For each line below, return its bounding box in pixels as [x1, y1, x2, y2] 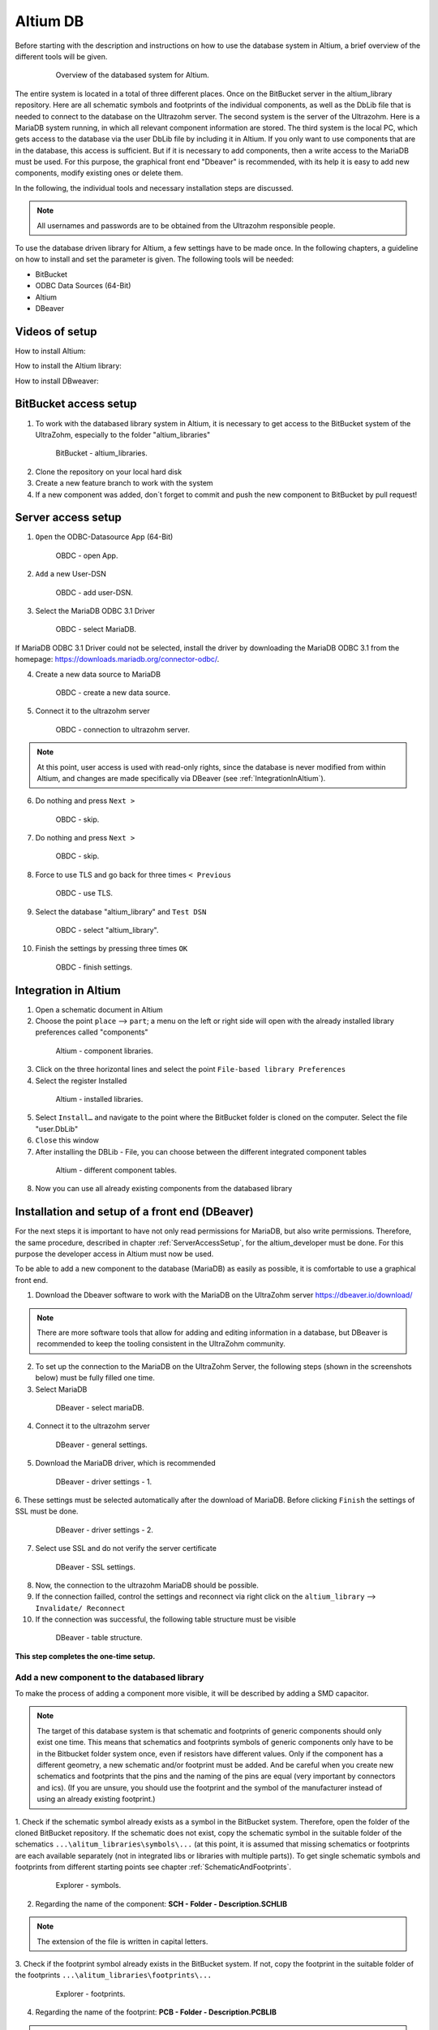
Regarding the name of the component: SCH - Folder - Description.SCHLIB [35, 1898, 288, 1908]
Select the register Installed [35, 1076, 127, 1086]
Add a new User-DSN [35, 569, 107, 579]
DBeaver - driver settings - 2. [55, 1525, 154, 1535]
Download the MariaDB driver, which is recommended [35, 1458, 217, 1468]
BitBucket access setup [15, 397, 137, 411]
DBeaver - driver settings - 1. [55, 1476, 152, 1486]
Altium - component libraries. [55, 1046, 153, 1056]
